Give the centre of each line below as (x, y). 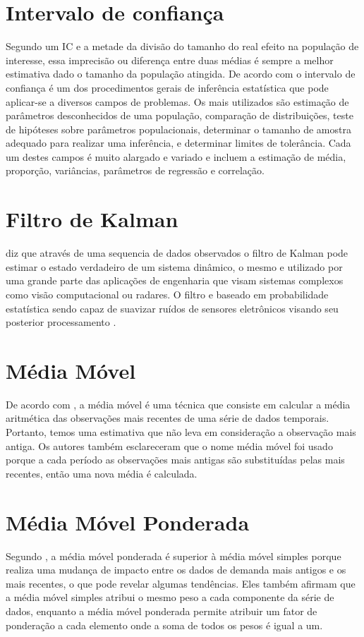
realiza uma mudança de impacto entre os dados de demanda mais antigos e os (176, 570)
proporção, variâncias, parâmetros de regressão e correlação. (135, 170)
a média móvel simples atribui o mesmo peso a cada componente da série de (170, 597)
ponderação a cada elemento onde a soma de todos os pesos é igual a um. (164, 625)
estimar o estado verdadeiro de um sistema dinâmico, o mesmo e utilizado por (174, 266)
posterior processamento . (61, 322)
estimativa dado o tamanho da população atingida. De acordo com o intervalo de (181, 74)
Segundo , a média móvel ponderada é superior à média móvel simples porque (174, 556)
